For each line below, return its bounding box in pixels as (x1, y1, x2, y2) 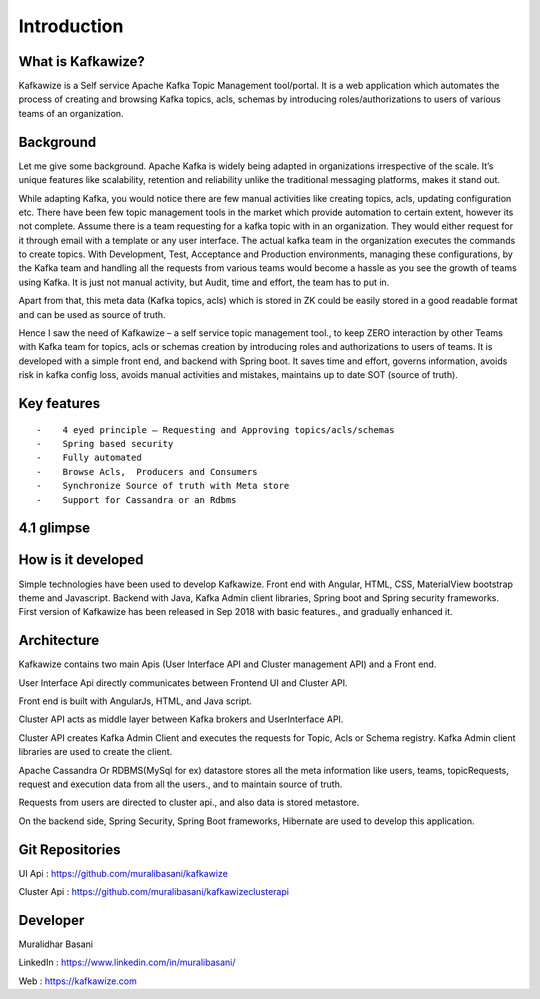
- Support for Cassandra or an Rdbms (36, 494, 237, 505)
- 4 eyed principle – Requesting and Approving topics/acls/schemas (36, 424, 395, 435)
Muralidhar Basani (18, 938, 94, 950)
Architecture (18, 632, 100, 649)
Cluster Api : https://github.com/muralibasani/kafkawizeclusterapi (18, 886, 290, 897)
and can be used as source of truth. (18, 308, 166, 320)
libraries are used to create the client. (18, 746, 173, 758)
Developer (18, 911, 85, 929)
